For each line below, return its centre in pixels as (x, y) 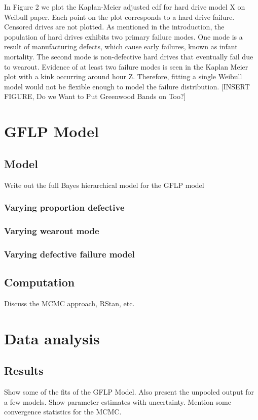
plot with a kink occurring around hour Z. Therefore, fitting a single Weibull (123, 76)
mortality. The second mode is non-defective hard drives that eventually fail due (129, 56)
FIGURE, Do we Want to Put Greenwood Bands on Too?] (95, 96)
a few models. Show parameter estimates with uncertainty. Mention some (118, 401)
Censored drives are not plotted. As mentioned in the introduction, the (114, 27)
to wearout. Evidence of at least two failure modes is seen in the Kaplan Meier (126, 66)
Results (24, 370)
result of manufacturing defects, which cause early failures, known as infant (121, 46)
